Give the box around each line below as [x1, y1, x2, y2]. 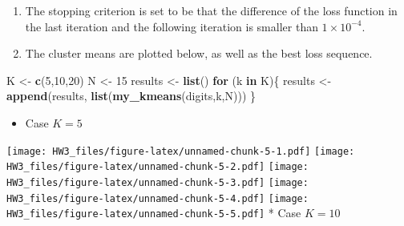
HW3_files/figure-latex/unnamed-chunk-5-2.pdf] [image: [6, 161, 309, 173]
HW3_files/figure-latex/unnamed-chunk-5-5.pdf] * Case [6, 204, 301, 221]
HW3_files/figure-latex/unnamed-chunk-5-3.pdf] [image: [6, 176, 309, 188]
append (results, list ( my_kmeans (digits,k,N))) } [6, 87, 256, 104]
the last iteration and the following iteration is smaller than [25, 18, 318, 34]
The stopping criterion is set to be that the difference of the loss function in [25, 2, 398, 18]
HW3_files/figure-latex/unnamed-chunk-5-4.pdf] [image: [6, 192, 309, 204]
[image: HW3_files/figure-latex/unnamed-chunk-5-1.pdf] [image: [6, 145, 355, 157]
